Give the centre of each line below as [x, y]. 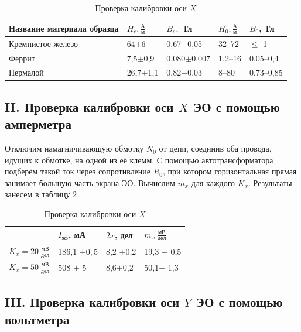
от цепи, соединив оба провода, [215, 148]
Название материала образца [64, 28]
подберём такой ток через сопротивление [78, 171]
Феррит [22, 58]
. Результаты [270, 182]
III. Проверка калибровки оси [92, 302]
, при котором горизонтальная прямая [230, 171]
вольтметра [37, 319]
